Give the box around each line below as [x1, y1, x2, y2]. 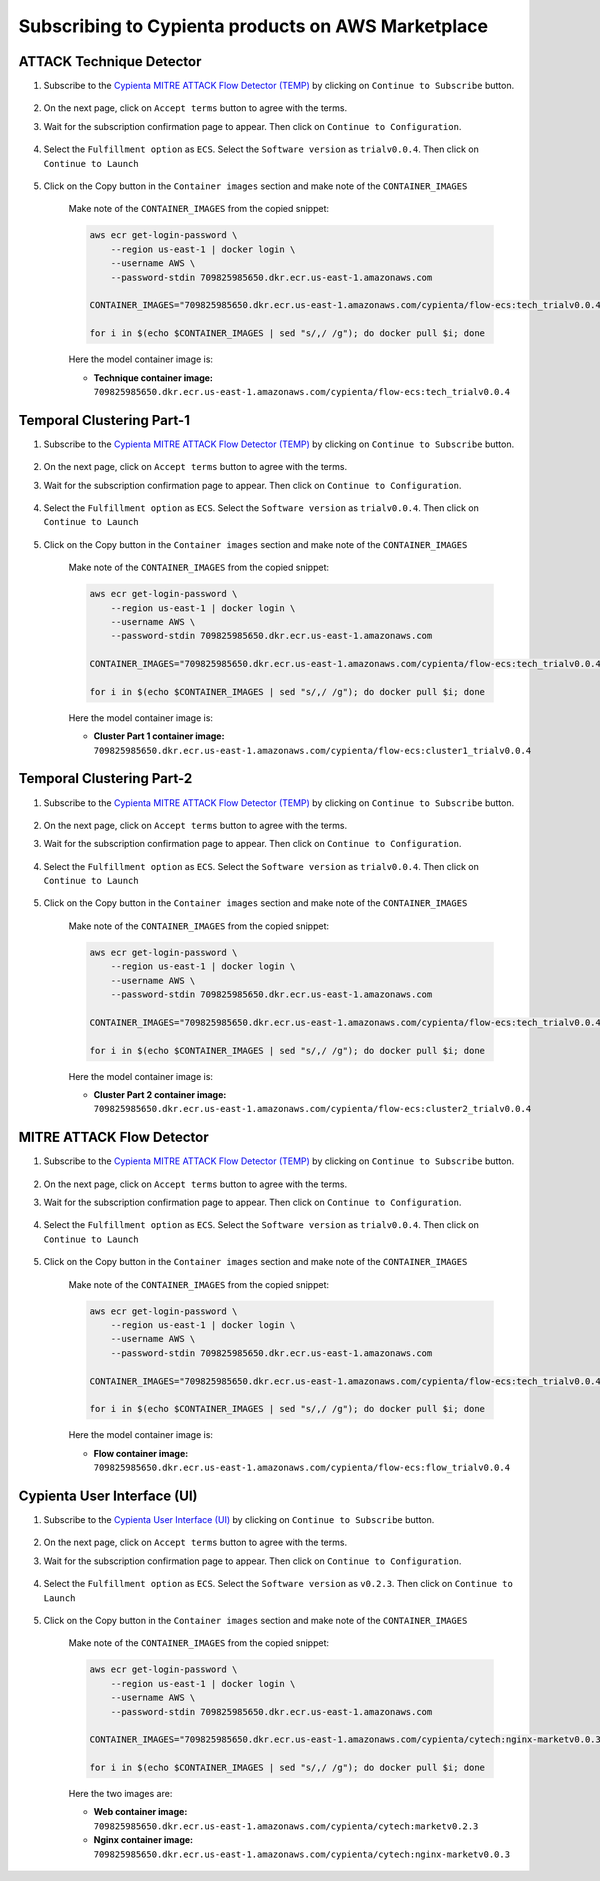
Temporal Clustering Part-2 [18, 770, 193, 787]
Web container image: [93, 1806, 188, 1818]
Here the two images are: [68, 1788, 173, 1800]
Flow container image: [93, 1447, 189, 1459]
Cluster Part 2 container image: [93, 1088, 227, 1100]
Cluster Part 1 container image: [93, 730, 225, 742]
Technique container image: [93, 371, 214, 384]
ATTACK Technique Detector [18, 53, 202, 70]
